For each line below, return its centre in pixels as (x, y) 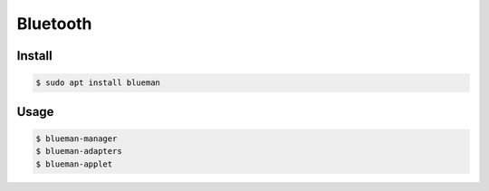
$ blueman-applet (74, 164)
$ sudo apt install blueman (98, 83)
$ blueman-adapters (79, 151)
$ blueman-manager (77, 138)
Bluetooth (54, 24)
